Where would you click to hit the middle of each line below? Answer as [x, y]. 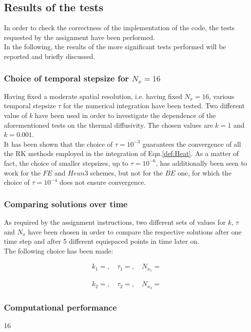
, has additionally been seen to [201, 163]
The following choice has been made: [59, 250]
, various [222, 96]
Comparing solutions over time [66, 204]
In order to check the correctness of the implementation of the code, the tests [119, 28]
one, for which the [204, 172]
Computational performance [60, 307]
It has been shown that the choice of [58, 144]
